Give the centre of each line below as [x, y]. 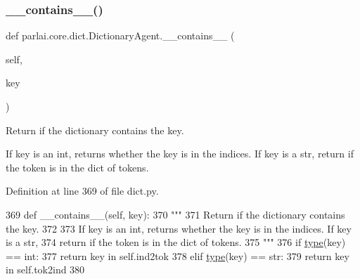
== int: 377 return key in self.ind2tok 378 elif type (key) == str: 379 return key [178, 255]
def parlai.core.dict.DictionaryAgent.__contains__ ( [120, 35]
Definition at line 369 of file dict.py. [82, 191]
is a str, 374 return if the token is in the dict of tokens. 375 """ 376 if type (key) [176, 242]
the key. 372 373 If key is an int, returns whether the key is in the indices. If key [179, 228]
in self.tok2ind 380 [45, 270]
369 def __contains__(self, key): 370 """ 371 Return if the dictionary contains [175, 214]
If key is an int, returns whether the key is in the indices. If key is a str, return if [180, 154]
